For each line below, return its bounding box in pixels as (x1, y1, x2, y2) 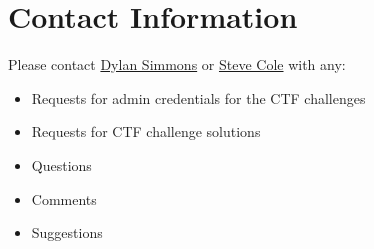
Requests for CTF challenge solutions (31, 121, 261, 142)
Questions (31, 154, 92, 175)
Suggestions (31, 222, 103, 243)
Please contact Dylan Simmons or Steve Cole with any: (8, 54, 346, 75)
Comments (31, 188, 97, 209)
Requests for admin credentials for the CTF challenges (31, 87, 366, 108)
